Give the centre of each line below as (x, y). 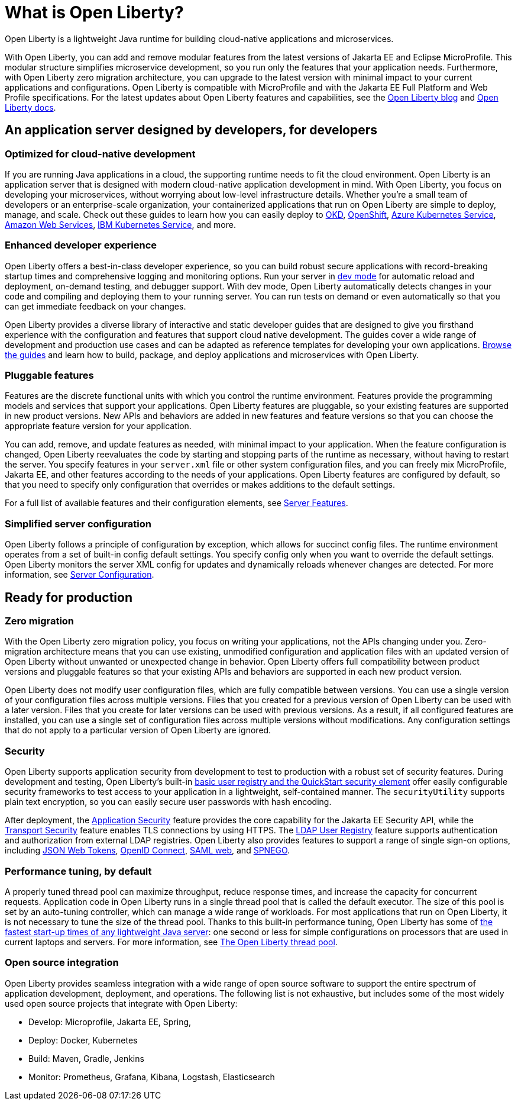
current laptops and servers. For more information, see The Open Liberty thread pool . (171, 942)
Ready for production (69, 597)
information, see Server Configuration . (80, 575)
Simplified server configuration (78, 523)
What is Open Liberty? (94, 12)
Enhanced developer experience (81, 245)
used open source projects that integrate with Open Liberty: (121, 1003)
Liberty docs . (30, 107)
